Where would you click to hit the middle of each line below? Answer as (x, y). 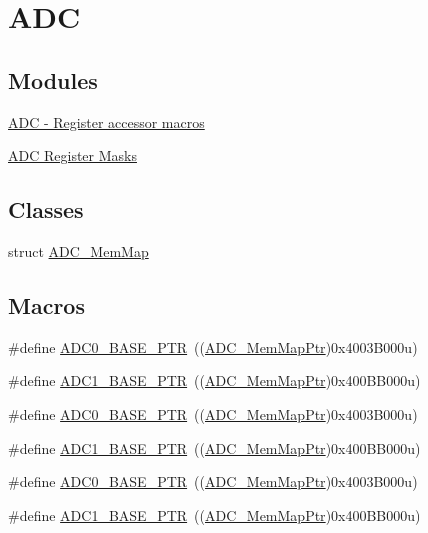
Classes (46, 209)
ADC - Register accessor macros (106, 121)
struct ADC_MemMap (78, 250)
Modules (53, 79)
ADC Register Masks (72, 155)
